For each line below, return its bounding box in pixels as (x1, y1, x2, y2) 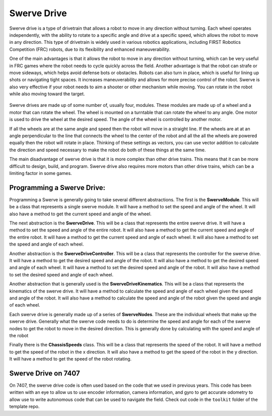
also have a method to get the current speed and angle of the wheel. (9, 211, 152, 217)
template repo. (9, 403, 40, 409)
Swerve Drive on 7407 (9, 369, 80, 378)
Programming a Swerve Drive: (9, 183, 106, 192)
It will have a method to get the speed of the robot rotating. (9, 356, 132, 362)
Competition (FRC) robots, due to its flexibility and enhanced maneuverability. (9, 46, 171, 52)
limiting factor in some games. (9, 170, 73, 176)
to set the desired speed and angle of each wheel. (9, 271, 114, 277)
